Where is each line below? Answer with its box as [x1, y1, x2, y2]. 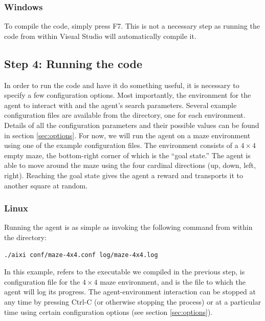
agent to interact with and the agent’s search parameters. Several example [4, 99, 237, 110]
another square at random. [4, 180, 88, 190]
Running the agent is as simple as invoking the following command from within [4, 222, 253, 232]
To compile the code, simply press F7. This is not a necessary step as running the [4, 20, 260, 31]
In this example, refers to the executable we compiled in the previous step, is [4, 266, 245, 277]
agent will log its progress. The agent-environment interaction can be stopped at [4, 286, 256, 297]
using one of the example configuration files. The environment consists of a [4, 140, 238, 151]
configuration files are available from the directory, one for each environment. [4, 110, 246, 120]
